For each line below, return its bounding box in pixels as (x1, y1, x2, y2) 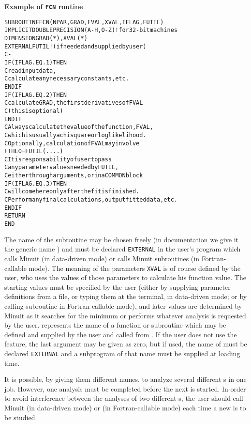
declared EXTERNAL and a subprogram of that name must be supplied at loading (4, 348, 240, 358)
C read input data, (4, 67, 57, 74)
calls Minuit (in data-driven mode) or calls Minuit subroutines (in (4, 253, 199, 263)
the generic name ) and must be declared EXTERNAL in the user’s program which (4, 244, 241, 254)
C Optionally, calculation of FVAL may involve (4, 140, 140, 147)
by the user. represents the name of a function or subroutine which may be (4, 320, 226, 330)
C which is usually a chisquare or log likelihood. (4, 131, 147, 139)
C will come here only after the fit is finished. (4, 188, 140, 195)
